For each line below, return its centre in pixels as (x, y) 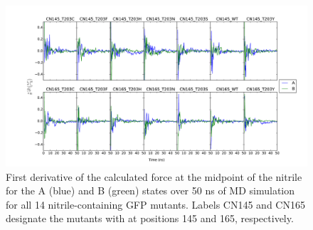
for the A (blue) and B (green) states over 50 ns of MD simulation (150, 190)
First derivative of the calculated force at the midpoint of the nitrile (154, 176)
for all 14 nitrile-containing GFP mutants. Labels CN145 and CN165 (155, 204)
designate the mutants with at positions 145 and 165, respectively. (150, 218)
